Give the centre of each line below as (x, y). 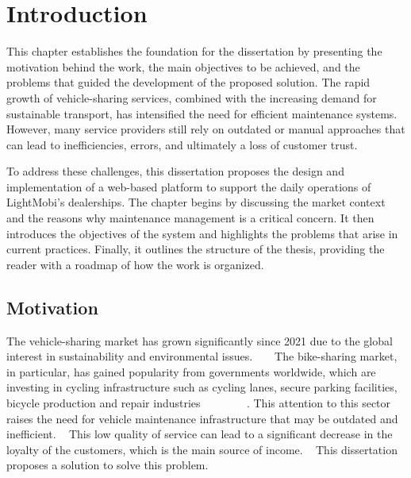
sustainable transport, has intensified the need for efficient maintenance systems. (202, 113)
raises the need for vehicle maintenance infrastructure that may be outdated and (202, 418)
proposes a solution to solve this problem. (108, 465)
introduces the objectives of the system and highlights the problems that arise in (202, 233)
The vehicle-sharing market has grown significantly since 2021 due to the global (200, 340)
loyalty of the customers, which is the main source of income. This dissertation (202, 449)
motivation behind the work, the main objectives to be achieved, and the (183, 66)
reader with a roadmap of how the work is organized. (135, 264)
